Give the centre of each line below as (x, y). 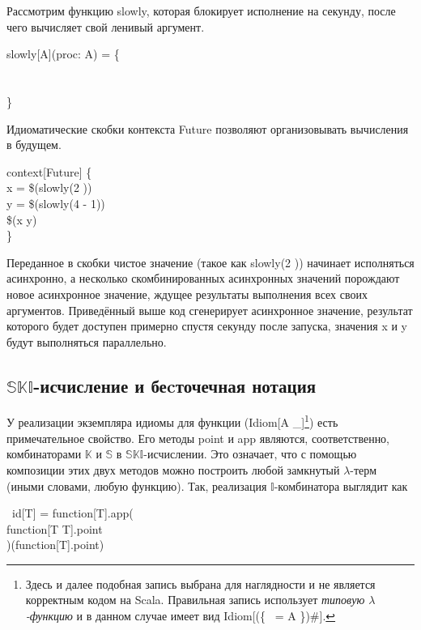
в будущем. (34, 145)
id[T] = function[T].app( (72, 513)
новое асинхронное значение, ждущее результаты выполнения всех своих (187, 294)
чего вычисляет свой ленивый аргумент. (106, 26)
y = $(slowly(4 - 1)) (56, 203)
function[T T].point (55, 528)
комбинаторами (44, 454)
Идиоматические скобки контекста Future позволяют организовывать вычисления (208, 128)
